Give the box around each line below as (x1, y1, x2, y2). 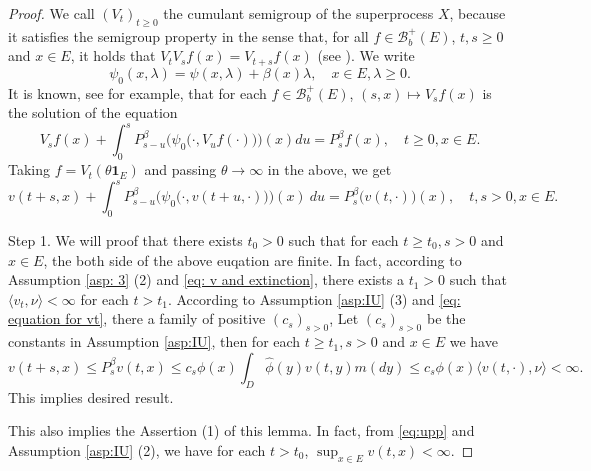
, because (449, 3, 506, 23)
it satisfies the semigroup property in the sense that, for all (8, 25, 369, 46)
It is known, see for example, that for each (8, 82, 267, 103)
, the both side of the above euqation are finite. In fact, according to (43, 249, 462, 270)
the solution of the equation (8, 102, 178, 123)
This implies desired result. (8, 386, 174, 407)
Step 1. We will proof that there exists (8, 230, 243, 251)
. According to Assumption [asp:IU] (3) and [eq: (167, 288, 461, 309)
